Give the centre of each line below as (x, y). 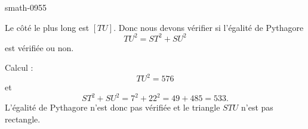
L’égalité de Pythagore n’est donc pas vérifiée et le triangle (113, 107)
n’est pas (257, 107)
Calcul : (19, 67)
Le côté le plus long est (47, 27)
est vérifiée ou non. (39, 47)
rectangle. (23, 119)
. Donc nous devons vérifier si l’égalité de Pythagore (209, 27)
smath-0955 (26, 7)
